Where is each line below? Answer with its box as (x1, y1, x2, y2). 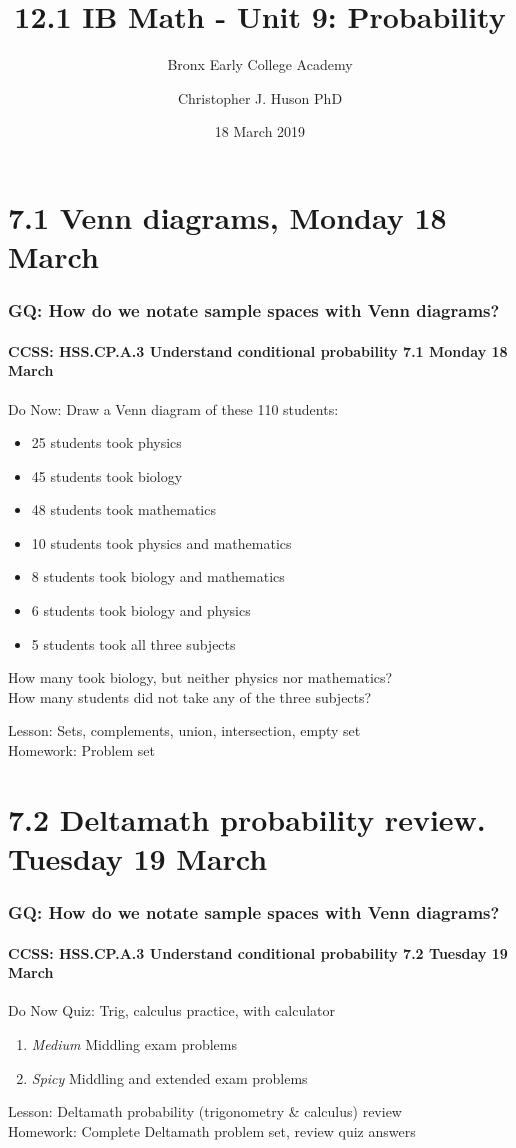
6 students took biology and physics (31, 600, 251, 621)
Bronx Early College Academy (167, 54, 353, 75)
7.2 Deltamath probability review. (8, 798, 486, 839)
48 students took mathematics (31, 499, 216, 520)
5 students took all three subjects (31, 633, 236, 654)
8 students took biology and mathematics (31, 566, 285, 587)
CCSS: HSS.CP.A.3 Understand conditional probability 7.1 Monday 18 (8, 340, 508, 361)
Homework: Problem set (8, 740, 155, 761)
